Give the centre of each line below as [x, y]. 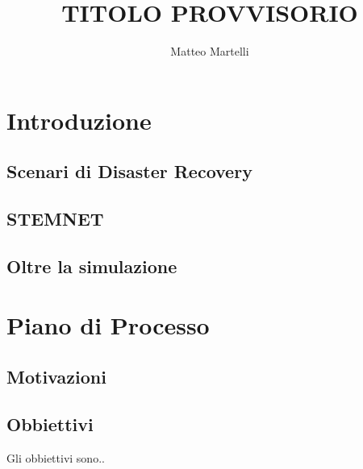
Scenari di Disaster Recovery [129, 171]
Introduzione [79, 120]
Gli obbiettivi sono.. [56, 457]
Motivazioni [56, 377]
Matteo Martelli [210, 51]
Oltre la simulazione [92, 266]
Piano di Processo [108, 325]
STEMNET [55, 219]
